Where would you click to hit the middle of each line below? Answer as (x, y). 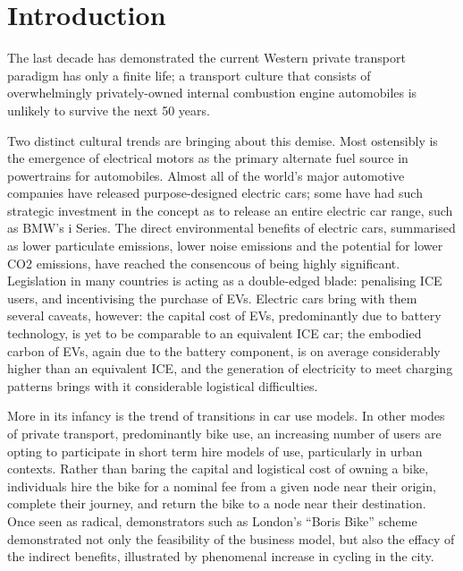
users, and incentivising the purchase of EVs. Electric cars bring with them (212, 298)
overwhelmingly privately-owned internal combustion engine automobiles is (212, 93)
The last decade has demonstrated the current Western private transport (206, 58)
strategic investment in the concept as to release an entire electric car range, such (230, 210)
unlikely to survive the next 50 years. (109, 110)
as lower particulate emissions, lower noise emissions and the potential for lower (225, 246)
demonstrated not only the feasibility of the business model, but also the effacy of (231, 538)
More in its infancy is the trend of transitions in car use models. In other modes (226, 416)
